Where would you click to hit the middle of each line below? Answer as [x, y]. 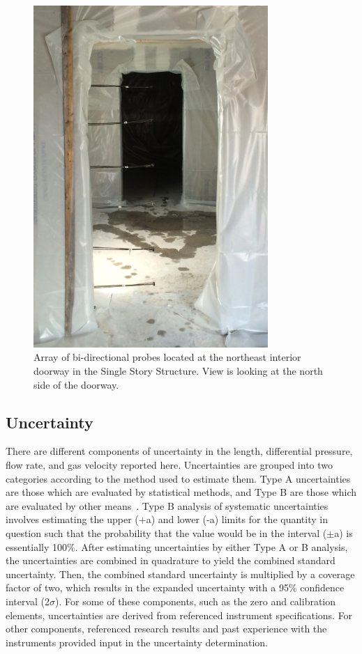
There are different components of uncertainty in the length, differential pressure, [179, 451]
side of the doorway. [76, 384]
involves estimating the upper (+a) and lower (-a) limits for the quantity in [167, 519]
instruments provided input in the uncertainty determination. [137, 642]
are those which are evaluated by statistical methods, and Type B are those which [181, 492]
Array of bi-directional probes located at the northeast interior [167, 357]
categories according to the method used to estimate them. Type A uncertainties [178, 478]
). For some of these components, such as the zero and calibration [196, 601]
